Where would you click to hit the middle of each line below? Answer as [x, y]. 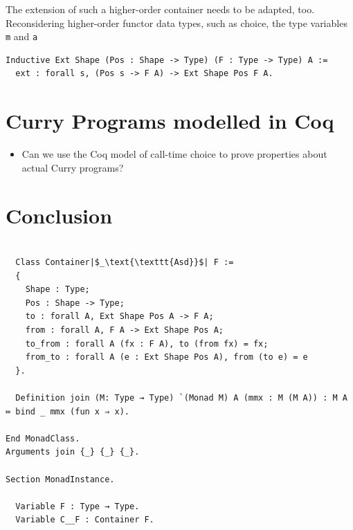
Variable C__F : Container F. [85, 520]
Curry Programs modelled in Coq [170, 121]
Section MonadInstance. [60, 479]
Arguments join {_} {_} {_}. [73, 452]
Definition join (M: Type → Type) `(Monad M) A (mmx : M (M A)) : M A [181, 398]
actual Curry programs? [73, 167]
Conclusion [59, 215]
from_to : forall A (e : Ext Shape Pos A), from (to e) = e [166, 357]
